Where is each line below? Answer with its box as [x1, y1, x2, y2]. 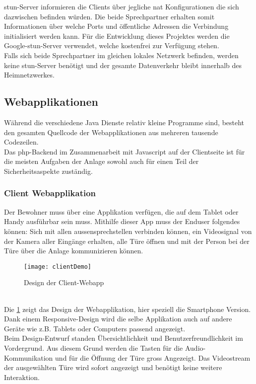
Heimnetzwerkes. [4, 70, 55, 80]
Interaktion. [4, 372, 40, 382]
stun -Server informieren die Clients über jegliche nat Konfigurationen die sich [4, 1, 239, 11]
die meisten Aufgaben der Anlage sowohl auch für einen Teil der [4, 156, 199, 166]
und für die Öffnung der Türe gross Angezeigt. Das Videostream [55, 352, 251, 363]
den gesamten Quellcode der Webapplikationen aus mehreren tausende [4, 127, 218, 137]
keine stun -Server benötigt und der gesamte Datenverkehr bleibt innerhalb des [4, 60, 242, 70]
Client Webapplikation [4, 187, 96, 199]
